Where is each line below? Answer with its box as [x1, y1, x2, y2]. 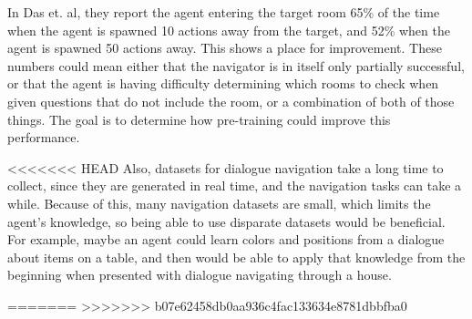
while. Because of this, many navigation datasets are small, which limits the [7, 193, 431, 212]
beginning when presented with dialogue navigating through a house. [7, 265, 392, 284]
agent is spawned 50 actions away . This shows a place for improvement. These [7, 38, 442, 57]
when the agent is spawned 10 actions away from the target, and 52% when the [7, 20, 450, 39]
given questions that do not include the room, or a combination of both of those [7, 91, 455, 110]
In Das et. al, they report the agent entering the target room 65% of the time [7, 3, 440, 21]
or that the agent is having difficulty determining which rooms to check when [7, 74, 439, 93]
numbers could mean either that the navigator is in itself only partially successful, [7, 56, 465, 75]
